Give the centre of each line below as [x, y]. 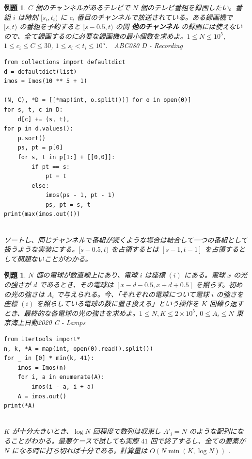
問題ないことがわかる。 [55, 258]
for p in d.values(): [39, 129]
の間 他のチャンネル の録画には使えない [179, 26]
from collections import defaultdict [65, 62]
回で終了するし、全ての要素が [198, 440]
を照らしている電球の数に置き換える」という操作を [118, 303]
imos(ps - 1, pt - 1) [80, 195]
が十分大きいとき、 [42, 431]
